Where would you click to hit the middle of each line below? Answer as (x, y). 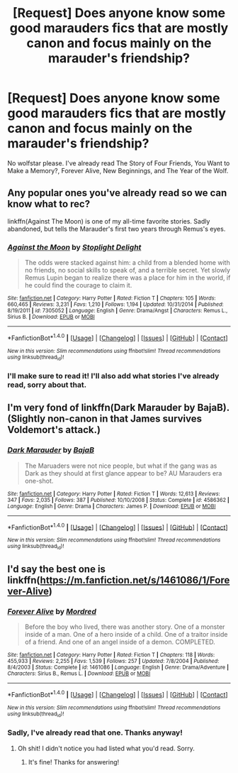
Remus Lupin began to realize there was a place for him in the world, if (127, 278)
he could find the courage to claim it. (78, 285)
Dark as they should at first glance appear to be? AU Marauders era (123, 473)
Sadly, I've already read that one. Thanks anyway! (95, 733)
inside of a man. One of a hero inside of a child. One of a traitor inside (126, 635)
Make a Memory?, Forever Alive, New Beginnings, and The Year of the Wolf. (118, 170)
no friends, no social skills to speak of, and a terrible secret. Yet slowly (127, 270)
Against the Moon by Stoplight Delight (74, 247)
